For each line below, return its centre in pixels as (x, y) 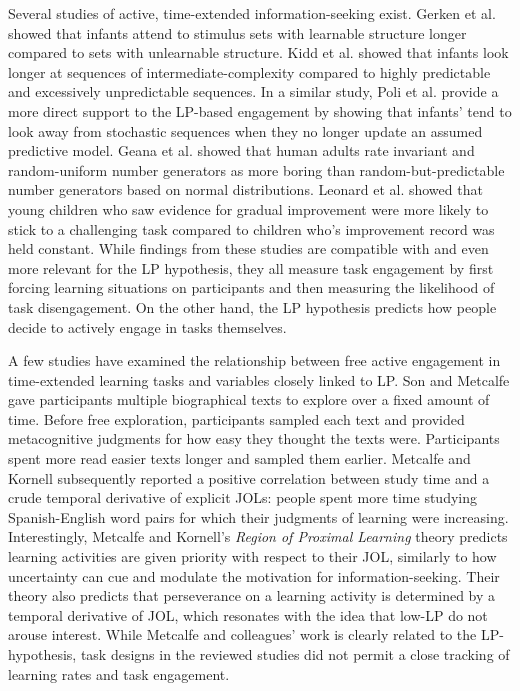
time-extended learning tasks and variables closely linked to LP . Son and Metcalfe (259, 379)
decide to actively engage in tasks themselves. (147, 326)
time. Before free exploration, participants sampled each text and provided (236, 418)
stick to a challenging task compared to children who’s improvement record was (251, 228)
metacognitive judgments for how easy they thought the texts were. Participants (254, 438)
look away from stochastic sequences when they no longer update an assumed (245, 130)
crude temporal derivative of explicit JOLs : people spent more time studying (243, 497)
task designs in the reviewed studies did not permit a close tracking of (295, 654)
